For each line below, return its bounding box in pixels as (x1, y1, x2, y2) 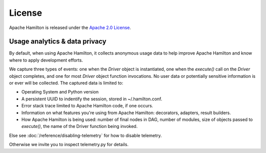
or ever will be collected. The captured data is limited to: (9, 80, 123, 86)
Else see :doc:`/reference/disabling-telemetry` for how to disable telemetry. (9, 132, 162, 138)
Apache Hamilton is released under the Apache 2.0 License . (9, 25, 132, 31)
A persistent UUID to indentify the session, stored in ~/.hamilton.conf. (21, 96, 163, 102)
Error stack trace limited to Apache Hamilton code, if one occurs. (21, 103, 154, 109)
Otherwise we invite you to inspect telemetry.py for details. (9, 142, 129, 148)
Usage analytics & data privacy (9, 37, 107, 46)
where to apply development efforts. (9, 57, 83, 63)
